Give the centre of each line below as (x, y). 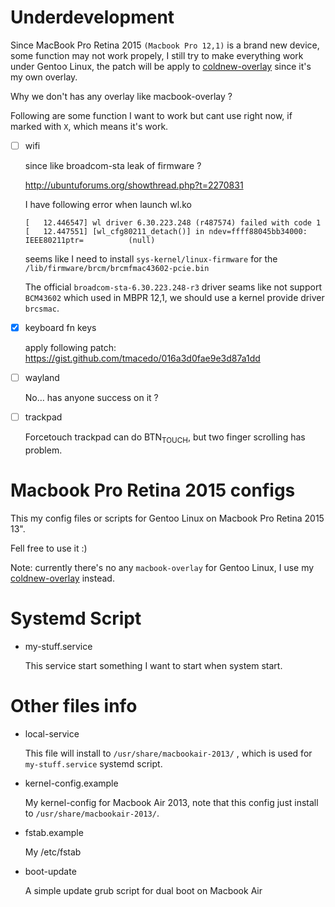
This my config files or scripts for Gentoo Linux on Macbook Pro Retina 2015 (167, 518)
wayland (42, 378)
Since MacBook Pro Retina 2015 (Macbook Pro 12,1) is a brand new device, (165, 45)
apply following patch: (70, 348)
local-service (52, 733)
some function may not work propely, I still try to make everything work (157, 55)
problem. (43, 450)
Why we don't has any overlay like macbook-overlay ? (121, 96)
